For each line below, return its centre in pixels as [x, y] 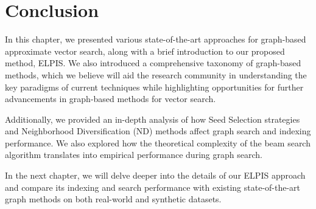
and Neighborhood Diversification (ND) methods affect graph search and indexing [158, 131]
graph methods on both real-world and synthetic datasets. [113, 199]
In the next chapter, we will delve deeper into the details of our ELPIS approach [155, 175]
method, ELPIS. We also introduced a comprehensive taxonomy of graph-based [153, 63]
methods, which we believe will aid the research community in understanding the [156, 74]
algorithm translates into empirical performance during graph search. [134, 155]
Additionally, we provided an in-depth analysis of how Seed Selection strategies [153, 119]
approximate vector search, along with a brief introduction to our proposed [145, 51]
